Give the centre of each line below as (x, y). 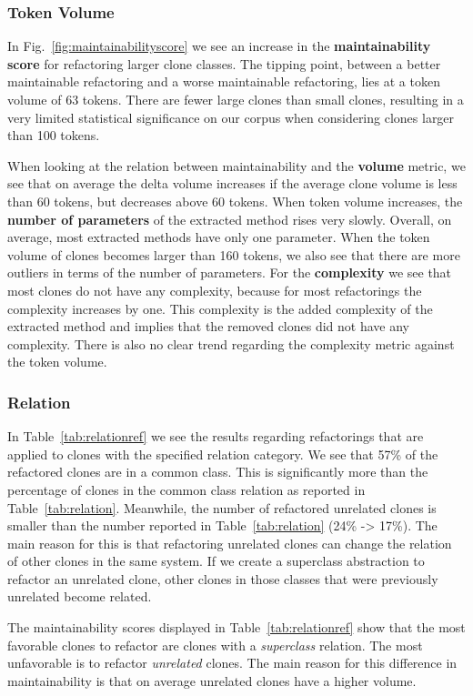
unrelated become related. (80, 596)
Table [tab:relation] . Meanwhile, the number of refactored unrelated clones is (222, 507)
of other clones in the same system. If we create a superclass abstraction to (216, 561)
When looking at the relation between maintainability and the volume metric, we (236, 165)
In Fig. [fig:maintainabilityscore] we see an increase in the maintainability (219, 46)
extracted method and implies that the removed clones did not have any (208, 326)
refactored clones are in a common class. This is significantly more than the (218, 472)
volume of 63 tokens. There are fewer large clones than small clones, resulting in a (236, 99)
